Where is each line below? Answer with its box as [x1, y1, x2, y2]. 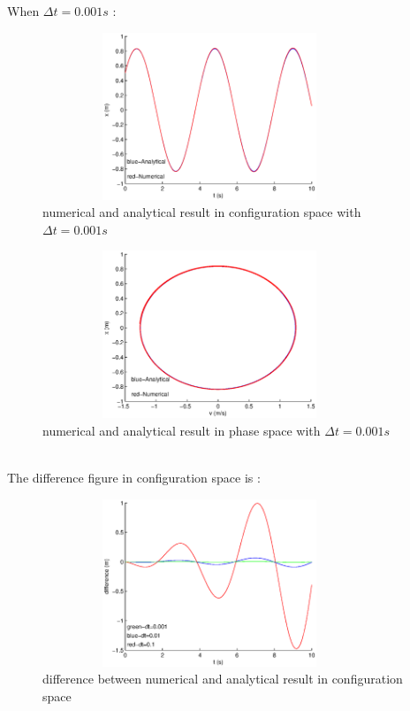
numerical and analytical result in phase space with [42, 421, 321, 439]
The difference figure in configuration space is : [7, 468, 261, 487]
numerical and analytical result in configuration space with [42, 203, 361, 221]
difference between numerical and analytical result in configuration [42, 669, 403, 688]
